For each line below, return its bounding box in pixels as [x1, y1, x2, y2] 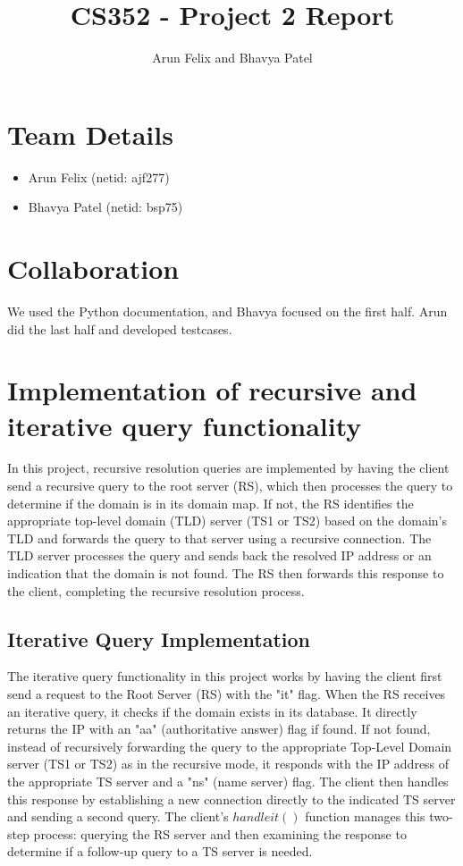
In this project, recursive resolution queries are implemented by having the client [7, 458, 450, 477]
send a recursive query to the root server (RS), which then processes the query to [7, 476, 453, 495]
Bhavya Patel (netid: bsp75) [28, 198, 183, 216]
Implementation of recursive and [7, 372, 417, 408]
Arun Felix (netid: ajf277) [28, 167, 170, 186]
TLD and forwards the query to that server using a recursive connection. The [7, 528, 432, 547]
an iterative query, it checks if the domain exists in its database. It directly [7, 702, 417, 720]
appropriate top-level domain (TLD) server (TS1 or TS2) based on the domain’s [7, 511, 447, 530]
